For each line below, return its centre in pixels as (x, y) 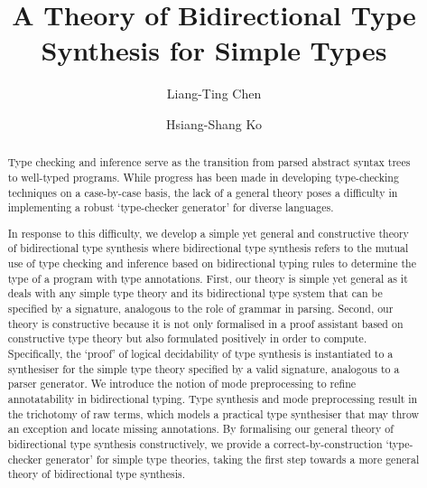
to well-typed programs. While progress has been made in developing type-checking (203, 177)
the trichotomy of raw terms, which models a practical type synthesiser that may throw (213, 413)
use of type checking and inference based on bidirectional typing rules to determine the (212, 263)
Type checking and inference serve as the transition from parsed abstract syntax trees (209, 162)
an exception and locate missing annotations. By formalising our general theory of (200, 429)
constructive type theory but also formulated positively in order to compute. (187, 338)
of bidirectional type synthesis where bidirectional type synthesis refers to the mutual (208, 248)
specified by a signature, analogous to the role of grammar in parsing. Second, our (200, 309)
